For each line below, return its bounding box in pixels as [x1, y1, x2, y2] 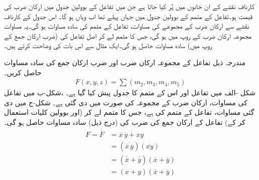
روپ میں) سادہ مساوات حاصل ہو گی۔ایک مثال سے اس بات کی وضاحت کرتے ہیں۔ [4, 40, 212, 51]
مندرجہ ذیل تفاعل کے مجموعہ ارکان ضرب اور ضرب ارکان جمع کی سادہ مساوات [4, 57, 245, 67]
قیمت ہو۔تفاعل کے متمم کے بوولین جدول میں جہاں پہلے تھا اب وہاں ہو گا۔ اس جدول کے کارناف [4, 11, 252, 21]
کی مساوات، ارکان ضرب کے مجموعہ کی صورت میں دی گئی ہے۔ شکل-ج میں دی [4, 97, 247, 107]
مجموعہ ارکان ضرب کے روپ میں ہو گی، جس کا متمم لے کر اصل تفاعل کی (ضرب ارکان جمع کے [4, 30, 251, 41]
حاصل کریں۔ [4, 67, 42, 77]
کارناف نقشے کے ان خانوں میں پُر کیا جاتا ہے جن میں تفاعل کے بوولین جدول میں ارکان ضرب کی [4, 1, 254, 11]
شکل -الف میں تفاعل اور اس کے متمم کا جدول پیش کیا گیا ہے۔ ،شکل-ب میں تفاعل [4, 87, 255, 98]
